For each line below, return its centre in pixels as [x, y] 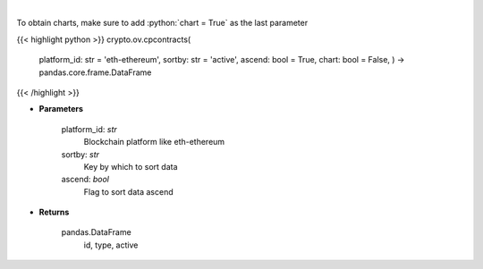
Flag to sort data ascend [128, 191]
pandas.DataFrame [96, 232]
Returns [54, 212]
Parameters [61, 109]
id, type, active [111, 245]
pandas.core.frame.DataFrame [95, 72]
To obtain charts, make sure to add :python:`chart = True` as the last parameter [162, 23]
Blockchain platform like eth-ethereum [154, 142]
